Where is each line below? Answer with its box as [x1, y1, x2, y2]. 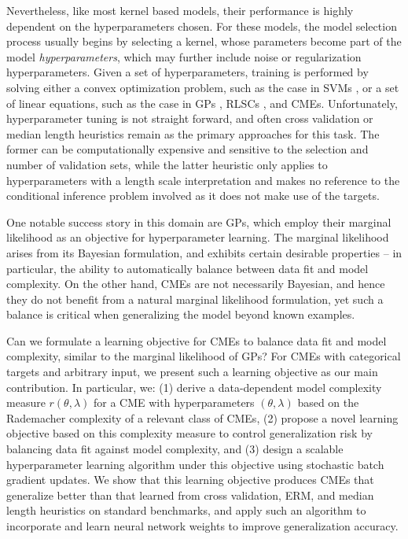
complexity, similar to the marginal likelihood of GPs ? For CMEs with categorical [6, 348, 401, 364]
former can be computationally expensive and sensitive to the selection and [6, 141, 369, 157]
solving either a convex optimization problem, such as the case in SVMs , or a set [6, 79, 399, 95]
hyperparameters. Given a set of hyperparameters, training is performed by [6, 64, 369, 80]
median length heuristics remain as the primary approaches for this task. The [6, 125, 380, 142]
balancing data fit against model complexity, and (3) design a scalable [6, 441, 344, 457]
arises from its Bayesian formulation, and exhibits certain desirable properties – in [6, 244, 402, 260]
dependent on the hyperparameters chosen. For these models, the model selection [6, 17, 397, 34]
